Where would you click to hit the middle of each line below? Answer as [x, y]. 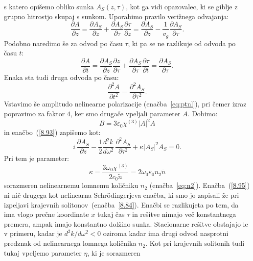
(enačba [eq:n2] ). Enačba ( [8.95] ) [200, 185]
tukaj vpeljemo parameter [43, 252]
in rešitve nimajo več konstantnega [184, 214]
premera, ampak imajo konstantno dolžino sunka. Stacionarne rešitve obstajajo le [126, 223]
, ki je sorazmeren [114, 252]
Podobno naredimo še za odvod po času [63, 43]
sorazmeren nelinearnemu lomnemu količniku [71, 185]
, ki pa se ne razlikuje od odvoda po [182, 43]
